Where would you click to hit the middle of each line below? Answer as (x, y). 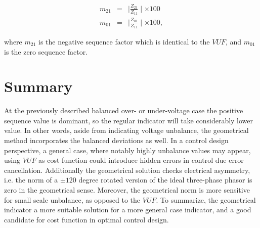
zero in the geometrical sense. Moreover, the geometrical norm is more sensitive (127, 190)
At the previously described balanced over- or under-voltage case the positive (124, 110)
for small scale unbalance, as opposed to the (72, 199)
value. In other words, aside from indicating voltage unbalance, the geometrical (126, 130)
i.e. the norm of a (31, 180)
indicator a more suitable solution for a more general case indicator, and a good (128, 210)
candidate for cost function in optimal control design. (86, 219)
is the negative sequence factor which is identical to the (124, 41)
